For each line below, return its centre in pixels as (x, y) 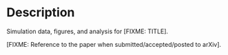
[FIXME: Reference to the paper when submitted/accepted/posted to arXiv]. (114, 44)
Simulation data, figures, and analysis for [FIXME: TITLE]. (87, 31)
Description (41, 13)
